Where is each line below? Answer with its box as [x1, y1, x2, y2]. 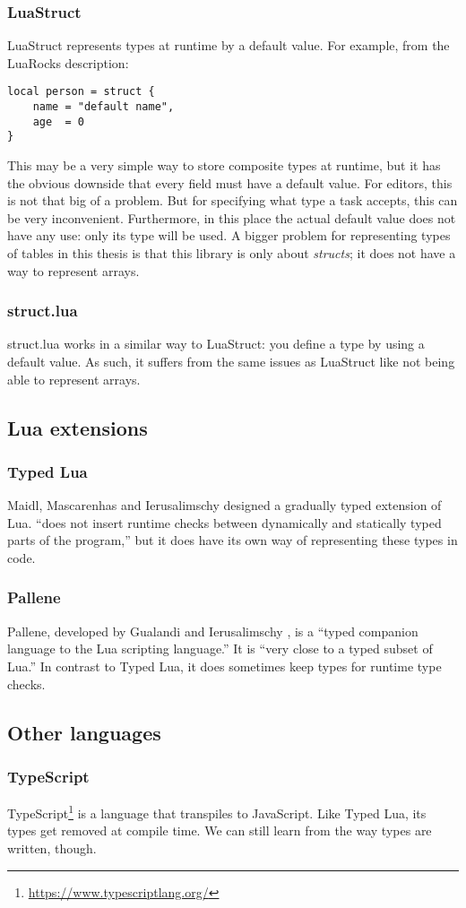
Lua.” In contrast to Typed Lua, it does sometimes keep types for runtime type [7, 656, 442, 675]
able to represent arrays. [7, 369, 141, 388]
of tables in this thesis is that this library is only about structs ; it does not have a [7, 244, 456, 262]
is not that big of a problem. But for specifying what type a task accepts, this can [7, 191, 458, 210]
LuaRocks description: [7, 53, 129, 72]
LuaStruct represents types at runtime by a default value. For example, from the [7, 36, 450, 55]
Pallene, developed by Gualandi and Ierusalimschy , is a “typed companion [7, 621, 419, 640]
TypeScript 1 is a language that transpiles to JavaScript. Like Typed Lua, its [7, 801, 427, 822]
